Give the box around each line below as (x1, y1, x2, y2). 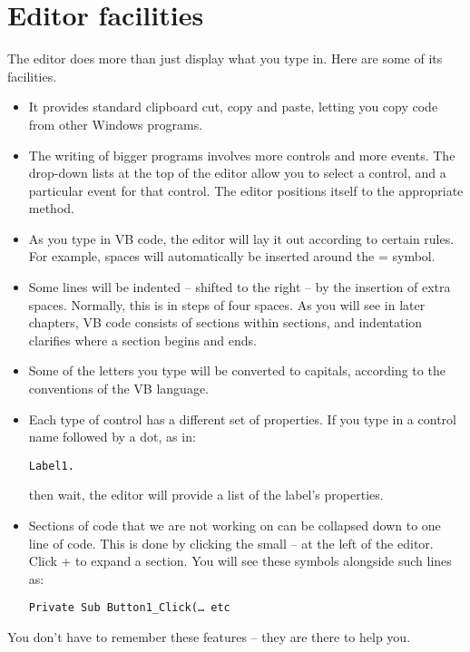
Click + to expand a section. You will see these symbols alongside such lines (28, 551, 452, 570)
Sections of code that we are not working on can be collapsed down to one (28, 516, 441, 535)
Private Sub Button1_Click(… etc (28, 601, 230, 615)
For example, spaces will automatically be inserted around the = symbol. (28, 247, 436, 266)
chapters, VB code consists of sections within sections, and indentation (28, 313, 423, 332)
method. (28, 199, 74, 218)
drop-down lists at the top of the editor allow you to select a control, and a (28, 163, 446, 182)
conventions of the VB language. (28, 379, 210, 398)
